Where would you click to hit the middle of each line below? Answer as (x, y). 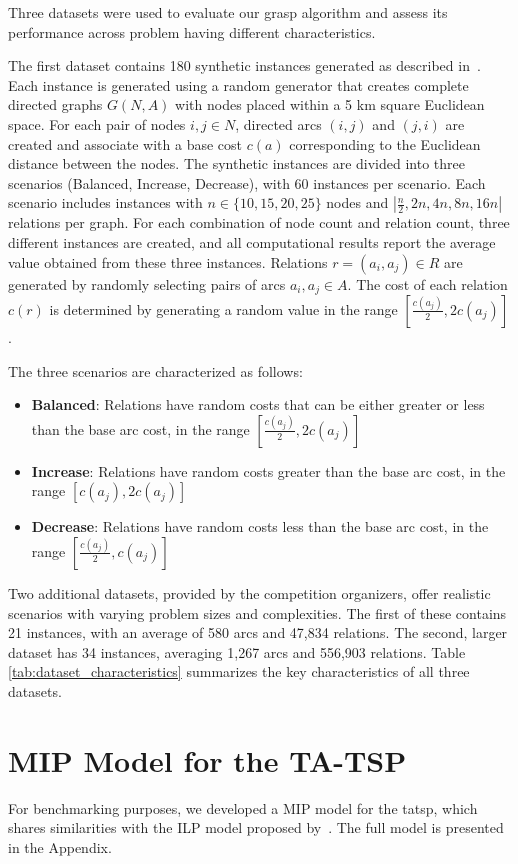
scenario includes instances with (105, 202)
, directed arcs (278, 123)
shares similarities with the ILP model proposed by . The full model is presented (256, 827)
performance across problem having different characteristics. (192, 31)
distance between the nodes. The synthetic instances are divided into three (236, 163)
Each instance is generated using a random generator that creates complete (238, 84)
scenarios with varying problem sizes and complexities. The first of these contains (257, 612)
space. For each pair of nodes (97, 123)
